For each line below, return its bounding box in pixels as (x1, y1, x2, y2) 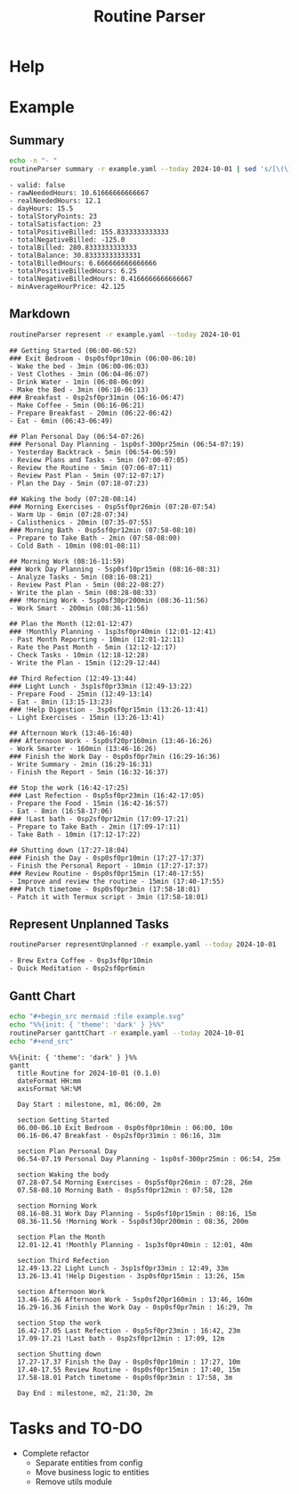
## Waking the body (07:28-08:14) (9, 494, 138, 503)
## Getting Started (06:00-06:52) (9, 346, 138, 355)
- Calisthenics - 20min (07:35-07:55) (9, 517, 153, 527)
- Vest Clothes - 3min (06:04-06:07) (9, 369, 149, 378)
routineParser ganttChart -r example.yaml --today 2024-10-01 (9, 1028, 245, 1037)
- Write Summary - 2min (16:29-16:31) (9, 760, 153, 769)
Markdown (9, 306, 71, 322)
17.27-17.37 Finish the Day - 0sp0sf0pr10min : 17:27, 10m (17, 1358, 241, 1366)
